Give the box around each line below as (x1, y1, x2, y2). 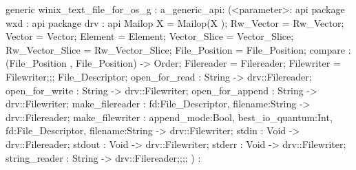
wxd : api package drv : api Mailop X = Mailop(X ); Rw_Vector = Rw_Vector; (6, 15, 344, 30)
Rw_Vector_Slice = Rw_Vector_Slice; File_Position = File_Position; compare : (6, 42, 351, 56)
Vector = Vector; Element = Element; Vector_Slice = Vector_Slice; (6, 29, 294, 43)
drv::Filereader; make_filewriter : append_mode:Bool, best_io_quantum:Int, (6, 109, 333, 124)
